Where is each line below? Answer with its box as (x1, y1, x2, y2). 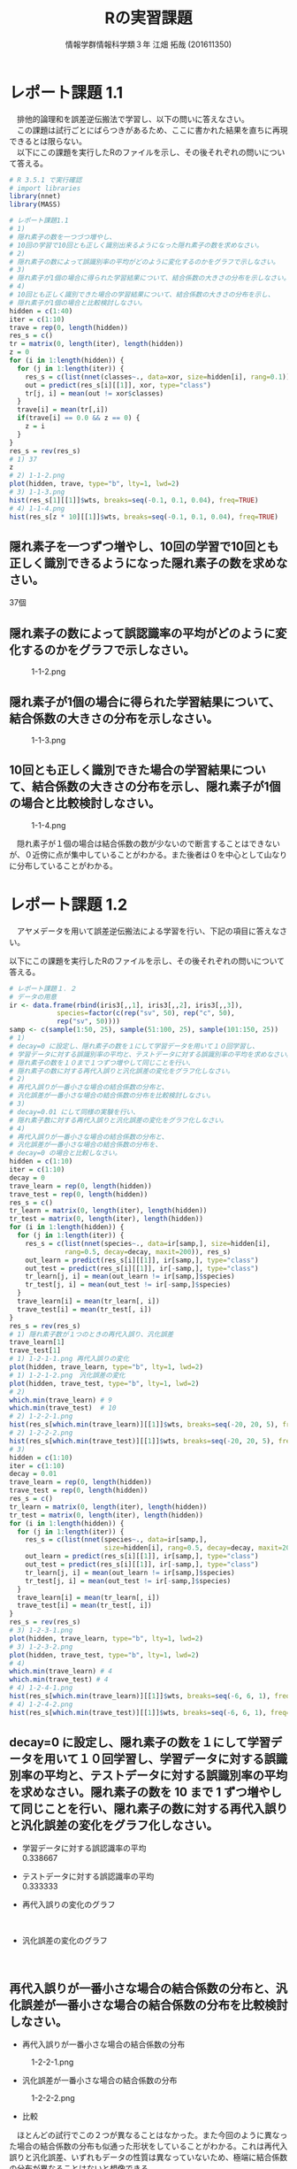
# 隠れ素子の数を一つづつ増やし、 (9, 232, 117, 242)
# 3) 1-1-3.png (9, 488, 65, 496)
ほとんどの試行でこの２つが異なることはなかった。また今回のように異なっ (16, 2130, 288, 2141)
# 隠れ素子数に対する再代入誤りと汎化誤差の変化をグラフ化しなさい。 (9, 1116, 228, 1125)
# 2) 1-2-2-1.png (9, 1412, 73, 1421)
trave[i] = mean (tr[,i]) (17, 405, 109, 414)
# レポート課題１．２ (9, 984, 77, 993)
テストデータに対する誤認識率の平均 (21, 1871, 155, 1881)
